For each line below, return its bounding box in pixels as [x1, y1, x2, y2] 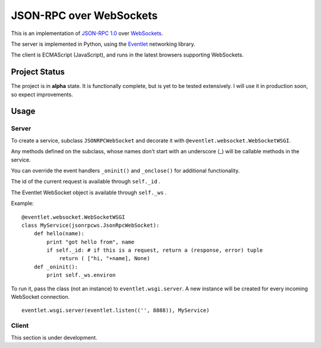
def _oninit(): [33, 263, 78, 270]
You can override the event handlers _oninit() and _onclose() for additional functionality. [11, 167, 240, 174]
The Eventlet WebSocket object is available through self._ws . [11, 189, 167, 196]
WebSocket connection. [11, 293, 70, 300]
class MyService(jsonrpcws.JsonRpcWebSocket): [21, 222, 160, 229]
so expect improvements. [11, 91, 74, 98]
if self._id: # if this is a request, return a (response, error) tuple [46, 247, 263, 254]
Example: [11, 200, 34, 207]
